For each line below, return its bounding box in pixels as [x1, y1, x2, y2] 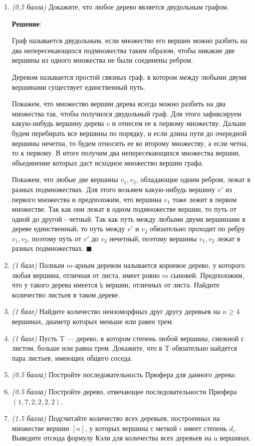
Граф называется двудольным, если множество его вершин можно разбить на [12, 35, 247, 46]
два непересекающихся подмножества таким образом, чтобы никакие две [12, 45, 235, 55]
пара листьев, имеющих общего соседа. [12, 352, 133, 363]
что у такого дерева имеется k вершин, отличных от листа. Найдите [12, 279, 219, 290]
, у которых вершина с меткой [85, 422, 177, 433]
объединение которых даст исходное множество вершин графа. [12, 157, 204, 168]
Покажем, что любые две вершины [12, 174, 118, 185]
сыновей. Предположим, [170, 269, 244, 280]
